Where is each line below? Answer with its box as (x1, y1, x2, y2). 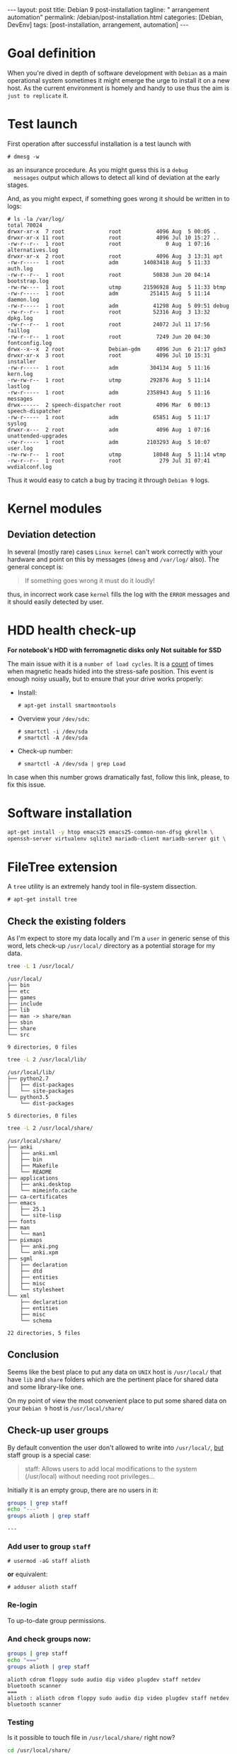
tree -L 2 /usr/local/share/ (7, 1124, 93, 1132)
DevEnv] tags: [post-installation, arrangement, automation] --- (7, 21, 189, 29)
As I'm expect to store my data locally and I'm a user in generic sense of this (7, 934, 230, 943)
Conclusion (7, 1349, 59, 1361)
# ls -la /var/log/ (7, 215, 65, 222)
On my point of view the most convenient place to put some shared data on (7, 1396, 227, 1405)
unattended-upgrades (7, 432, 69, 440)
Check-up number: (17, 746, 73, 755)
